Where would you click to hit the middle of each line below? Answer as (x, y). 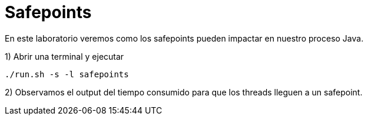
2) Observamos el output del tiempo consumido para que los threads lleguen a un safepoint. (184, 92)
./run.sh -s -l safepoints (67, 74)
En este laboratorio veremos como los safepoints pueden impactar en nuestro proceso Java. (184, 38)
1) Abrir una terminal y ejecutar (64, 56)
